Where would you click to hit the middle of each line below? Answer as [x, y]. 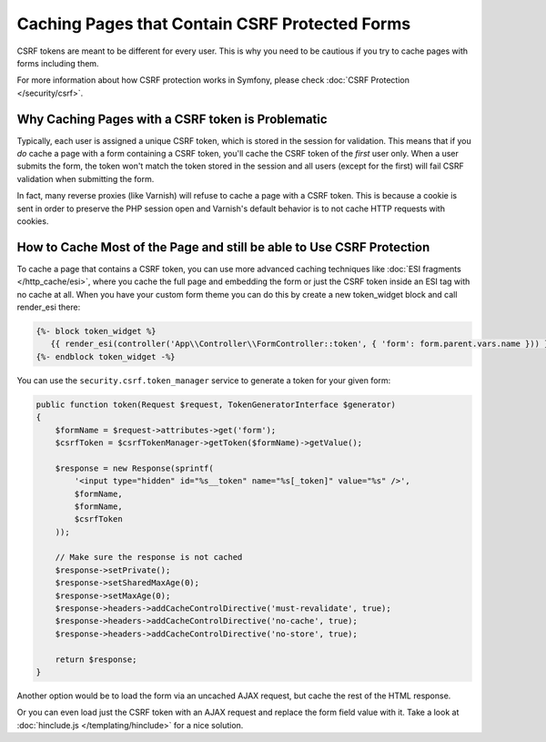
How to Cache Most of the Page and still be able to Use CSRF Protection [223, 247]
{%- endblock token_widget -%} [106, 356]
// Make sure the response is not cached [149, 557]
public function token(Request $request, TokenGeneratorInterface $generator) [216, 404]
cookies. [33, 221]
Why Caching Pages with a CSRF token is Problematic [172, 119]
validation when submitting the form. [86, 178]
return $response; [96, 659]
